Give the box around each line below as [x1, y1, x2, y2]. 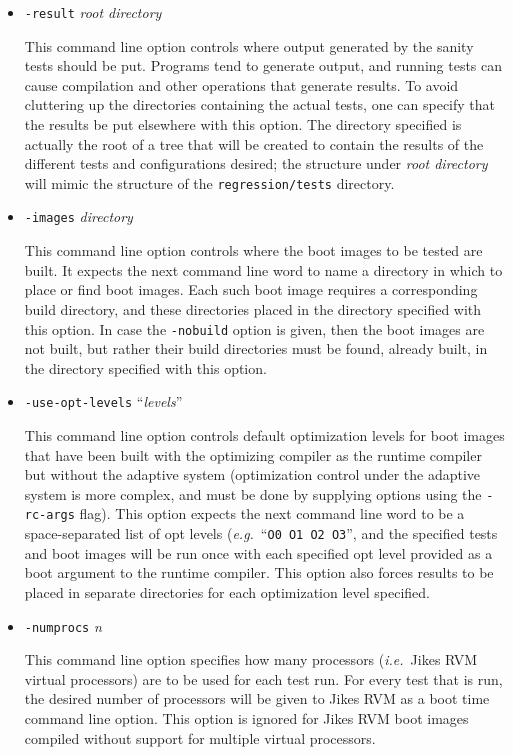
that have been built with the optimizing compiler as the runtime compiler [24, 444, 482, 465]
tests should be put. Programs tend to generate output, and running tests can [24, 55, 503, 76]
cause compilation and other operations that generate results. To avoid [24, 74, 459, 95]
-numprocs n [24, 615, 102, 636]
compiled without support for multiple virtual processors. [24, 727, 376, 748]
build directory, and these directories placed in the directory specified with [24, 298, 482, 319]
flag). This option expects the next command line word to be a [79, 503, 465, 524]
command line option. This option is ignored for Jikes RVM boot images [24, 707, 469, 728]
